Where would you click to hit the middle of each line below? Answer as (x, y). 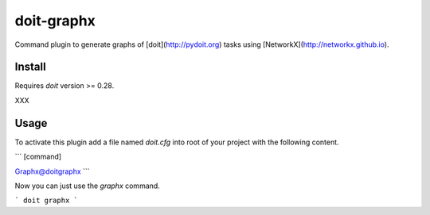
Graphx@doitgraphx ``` (53, 171)
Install (31, 67)
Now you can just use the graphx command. (88, 186)
